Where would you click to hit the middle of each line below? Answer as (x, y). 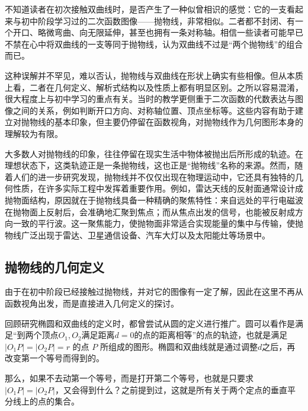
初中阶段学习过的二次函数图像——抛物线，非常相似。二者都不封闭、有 (158, 20)
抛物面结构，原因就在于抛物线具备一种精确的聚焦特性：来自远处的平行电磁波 (154, 200)
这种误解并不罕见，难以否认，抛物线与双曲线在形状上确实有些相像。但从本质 (154, 75)
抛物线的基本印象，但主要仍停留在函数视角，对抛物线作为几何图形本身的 (162, 122)
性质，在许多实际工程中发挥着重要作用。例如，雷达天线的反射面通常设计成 (158, 188)
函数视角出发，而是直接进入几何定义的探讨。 (92, 303)
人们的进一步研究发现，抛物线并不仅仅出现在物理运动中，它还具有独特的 (154, 176)
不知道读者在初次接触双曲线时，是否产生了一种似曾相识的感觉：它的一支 (146, 9)
